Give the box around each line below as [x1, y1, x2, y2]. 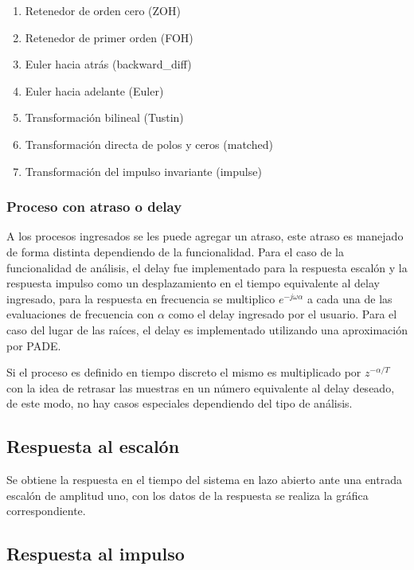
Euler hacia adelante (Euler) [25, 82, 164, 99]
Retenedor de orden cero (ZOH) [25, 2, 181, 18]
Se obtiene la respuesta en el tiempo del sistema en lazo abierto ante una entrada [6, 471, 402, 488]
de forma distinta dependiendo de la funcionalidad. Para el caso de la [6, 243, 344, 260]
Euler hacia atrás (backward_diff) [25, 56, 192, 72]
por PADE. [6, 337, 61, 353]
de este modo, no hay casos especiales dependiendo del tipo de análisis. [6, 395, 353, 412]
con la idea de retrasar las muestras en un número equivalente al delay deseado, [6, 379, 395, 396]
